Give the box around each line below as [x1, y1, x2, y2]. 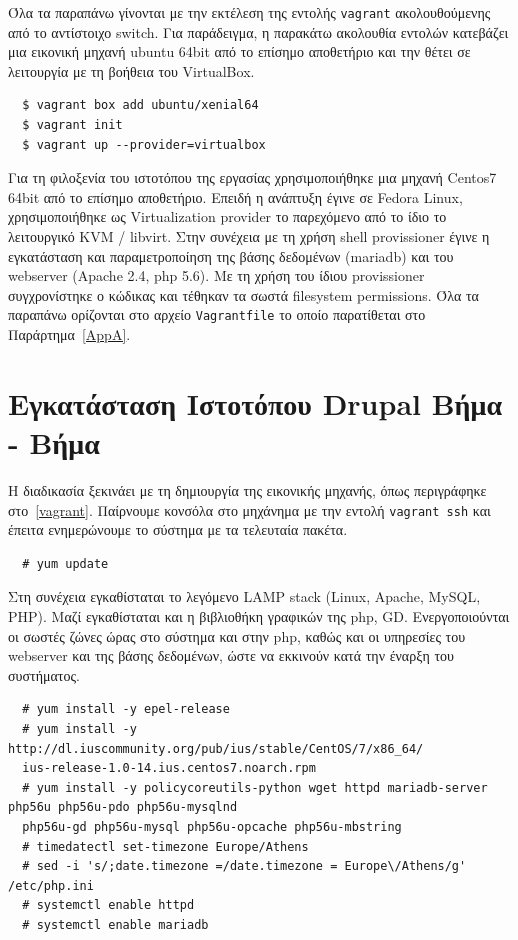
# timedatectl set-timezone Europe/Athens [22, 839, 309, 854]
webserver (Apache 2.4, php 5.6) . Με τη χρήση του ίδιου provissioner [8, 265, 425, 286]
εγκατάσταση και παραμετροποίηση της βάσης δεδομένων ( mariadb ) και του [8, 245, 454, 266]
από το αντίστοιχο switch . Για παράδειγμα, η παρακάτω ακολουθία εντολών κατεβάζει [8, 21, 509, 42]
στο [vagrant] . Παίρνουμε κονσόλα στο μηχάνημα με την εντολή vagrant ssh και [8, 499, 491, 520]
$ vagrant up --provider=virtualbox [22, 137, 266, 152]
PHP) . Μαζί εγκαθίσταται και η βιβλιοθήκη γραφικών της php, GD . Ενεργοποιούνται [8, 605, 510, 626]
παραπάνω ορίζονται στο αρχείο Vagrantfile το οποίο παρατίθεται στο [8, 304, 426, 325]
